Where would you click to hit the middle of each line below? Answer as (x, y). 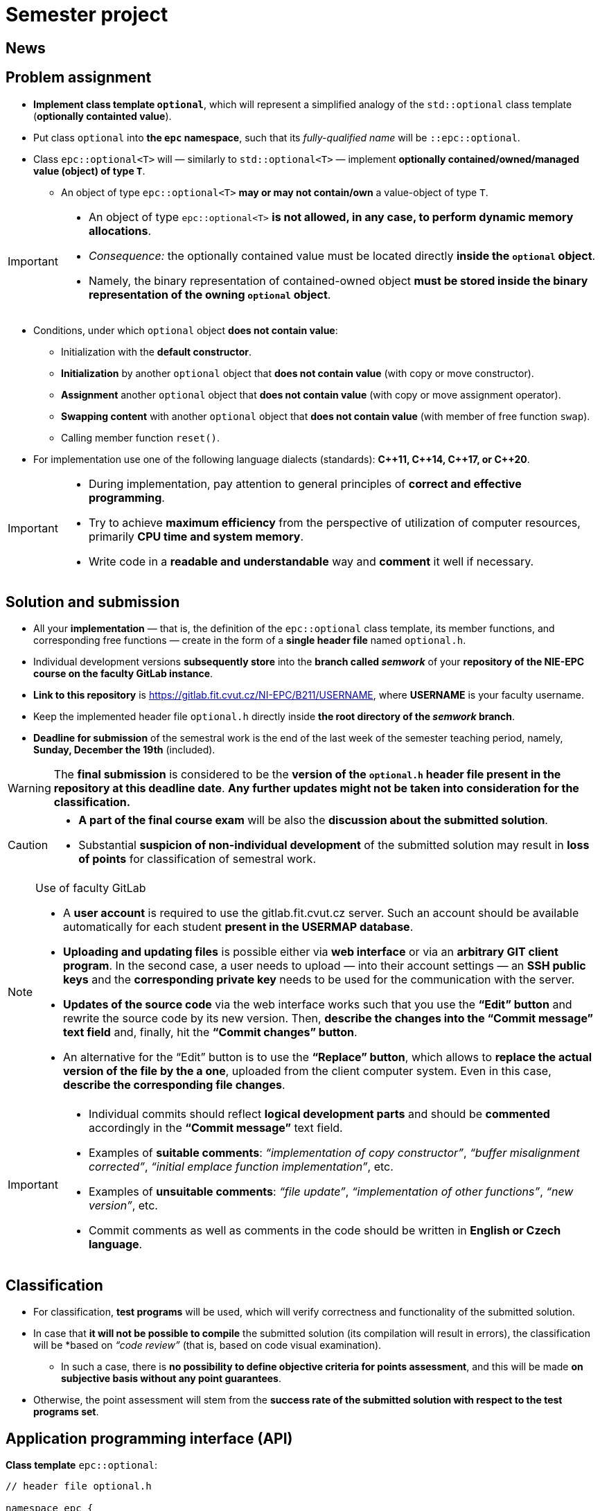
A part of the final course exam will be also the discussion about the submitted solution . (313, 820)
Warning (29, 788)
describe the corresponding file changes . (174, 1085)
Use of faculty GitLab (91, 888)
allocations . (120, 230)
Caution (28, 845)
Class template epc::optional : (82, 1465)
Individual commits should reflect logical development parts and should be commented (319, 1114)
